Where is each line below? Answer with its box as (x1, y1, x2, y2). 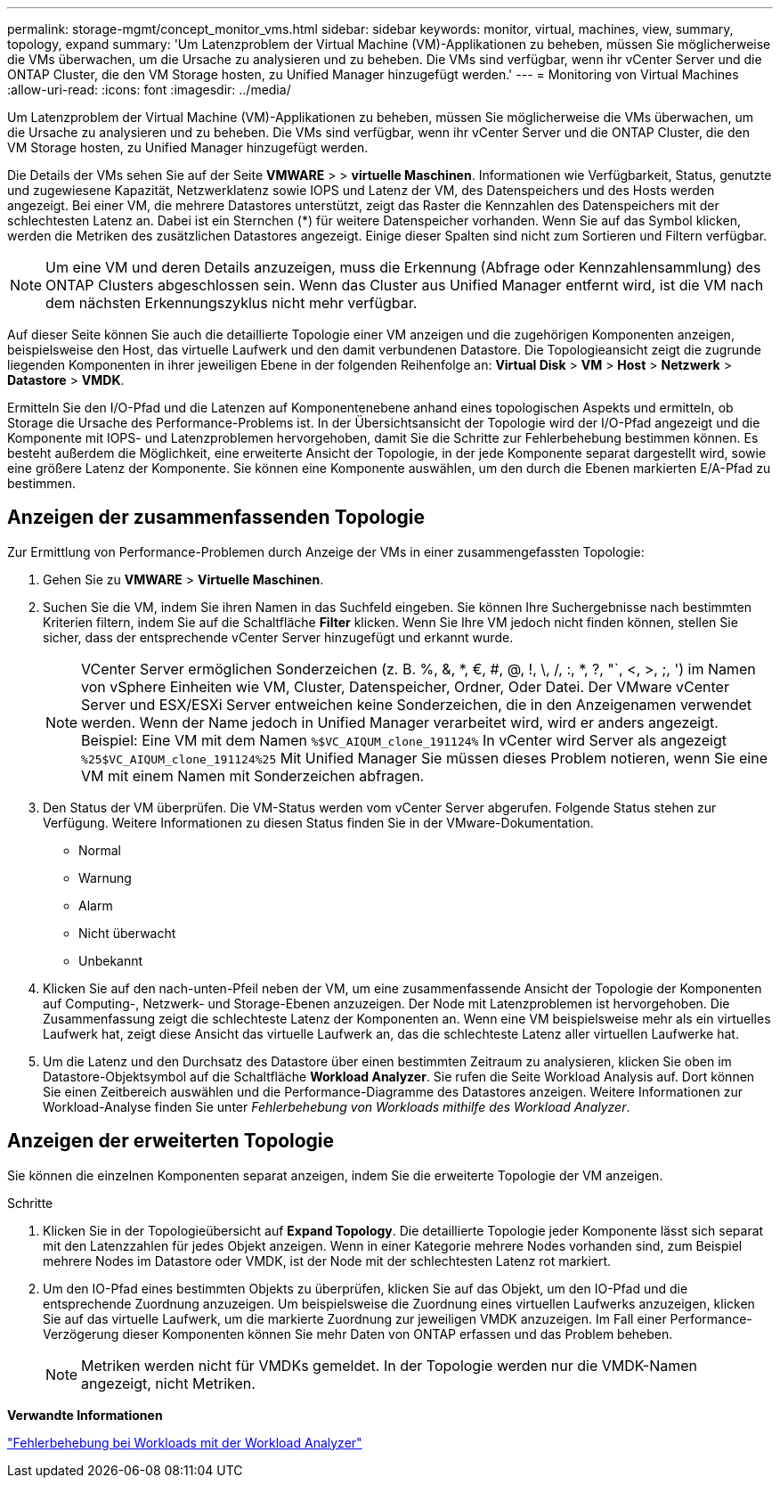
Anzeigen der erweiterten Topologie (7, 1130, 335, 1153)
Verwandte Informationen (7, 1407, 163, 1423)
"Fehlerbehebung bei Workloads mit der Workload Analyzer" (7, 1434, 362, 1450)
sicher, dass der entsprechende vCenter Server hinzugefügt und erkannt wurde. (43, 629, 514, 645)
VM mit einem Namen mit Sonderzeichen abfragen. (81, 766, 425, 785)
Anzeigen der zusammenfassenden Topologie (7, 506, 426, 529)
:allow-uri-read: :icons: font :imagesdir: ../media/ (7, 82, 291, 97)
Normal (78, 842, 121, 858)
